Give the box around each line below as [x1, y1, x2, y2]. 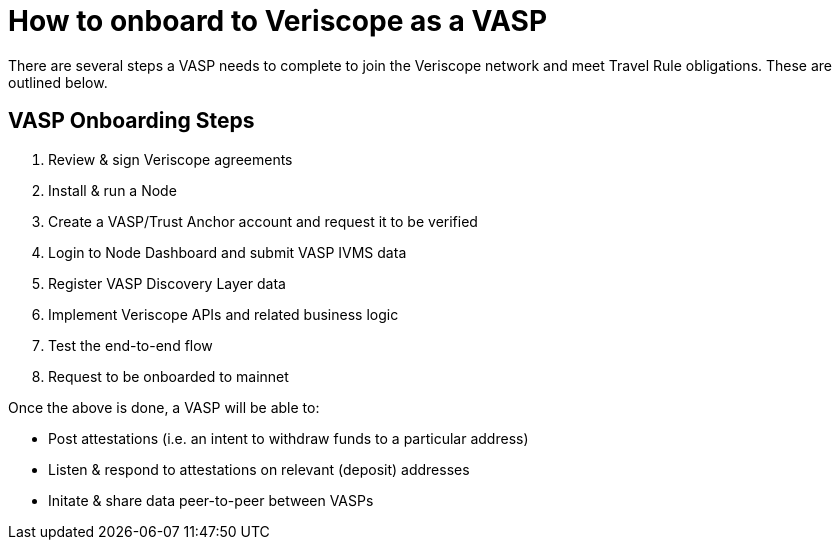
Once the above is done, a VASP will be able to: [8, 398, 320, 416]
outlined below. [8, 73, 108, 91]
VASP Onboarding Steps [8, 108, 255, 134]
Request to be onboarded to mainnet [48, 367, 289, 385]
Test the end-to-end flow [48, 336, 213, 354]
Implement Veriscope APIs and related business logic [48, 305, 399, 323]
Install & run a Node [48, 181, 177, 199]
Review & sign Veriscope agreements [48, 150, 293, 168]
